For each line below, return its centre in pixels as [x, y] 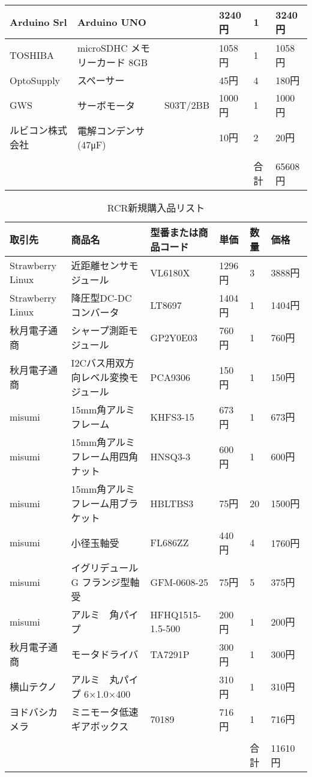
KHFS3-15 [172, 416]
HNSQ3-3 [170, 456]
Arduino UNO [112, 22]
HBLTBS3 [172, 503]
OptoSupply [35, 80]
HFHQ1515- [175, 614]
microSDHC [102, 48]
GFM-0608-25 [179, 582]
